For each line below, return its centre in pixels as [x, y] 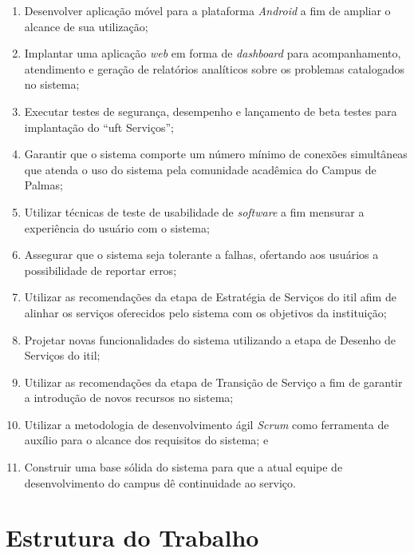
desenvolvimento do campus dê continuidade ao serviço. [160, 482]
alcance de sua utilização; [86, 26]
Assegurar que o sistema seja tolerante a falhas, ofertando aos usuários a [201, 255]
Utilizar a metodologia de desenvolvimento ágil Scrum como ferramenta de [207, 424]
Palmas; [43, 185]
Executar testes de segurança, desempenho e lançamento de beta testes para [211, 111]
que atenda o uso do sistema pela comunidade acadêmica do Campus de [200, 169]
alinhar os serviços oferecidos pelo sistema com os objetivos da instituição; [205, 312]
